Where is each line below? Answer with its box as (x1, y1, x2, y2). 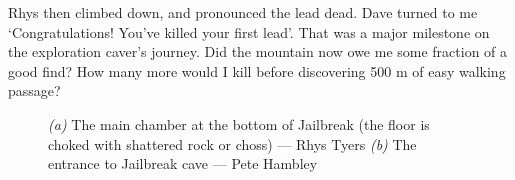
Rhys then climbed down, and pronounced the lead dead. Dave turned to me (8, 2, 478, 22)
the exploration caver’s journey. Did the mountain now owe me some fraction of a (8, 41, 508, 62)
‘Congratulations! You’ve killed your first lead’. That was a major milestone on (8, 21, 490, 42)
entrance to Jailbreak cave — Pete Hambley (48, 153, 318, 174)
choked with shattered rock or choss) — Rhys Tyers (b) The (48, 133, 417, 154)
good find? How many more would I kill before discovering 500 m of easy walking (8, 60, 506, 81)
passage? (8, 80, 61, 101)
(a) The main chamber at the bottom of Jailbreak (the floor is (48, 113, 430, 134)
